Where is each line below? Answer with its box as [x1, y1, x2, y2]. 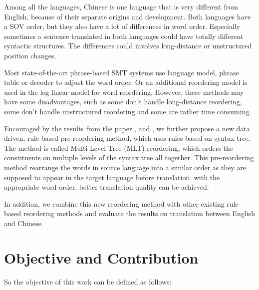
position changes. [4, 50, 56, 60]
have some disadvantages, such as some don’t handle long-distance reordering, [4, 96, 242, 107]
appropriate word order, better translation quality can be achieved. [4, 182, 209, 192]
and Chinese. [4, 218, 43, 228]
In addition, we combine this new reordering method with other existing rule [4, 198, 239, 209]
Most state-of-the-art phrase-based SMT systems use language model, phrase [4, 67, 239, 77]
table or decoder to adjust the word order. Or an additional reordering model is [4, 77, 248, 87]
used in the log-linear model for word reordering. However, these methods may [4, 86, 244, 97]
